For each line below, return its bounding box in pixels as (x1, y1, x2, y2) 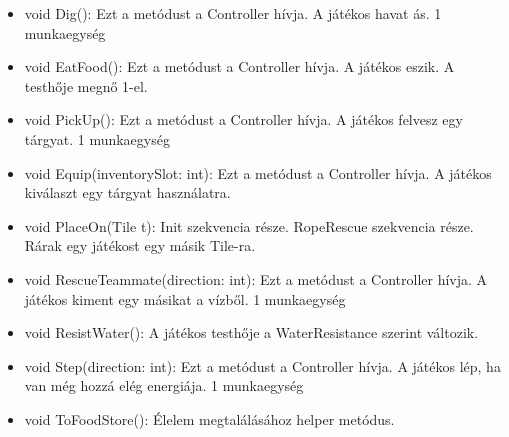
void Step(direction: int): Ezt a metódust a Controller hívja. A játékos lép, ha (24, 355, 501, 376)
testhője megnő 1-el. (24, 75, 148, 96)
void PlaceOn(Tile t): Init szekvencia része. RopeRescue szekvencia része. (24, 215, 474, 236)
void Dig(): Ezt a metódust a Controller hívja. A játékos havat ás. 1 (24, 3, 442, 23)
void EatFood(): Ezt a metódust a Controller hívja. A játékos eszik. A (24, 56, 455, 77)
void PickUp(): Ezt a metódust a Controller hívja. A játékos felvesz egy (24, 109, 463, 130)
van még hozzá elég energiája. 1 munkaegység (24, 375, 304, 396)
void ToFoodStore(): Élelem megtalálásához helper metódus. (24, 408, 395, 429)
